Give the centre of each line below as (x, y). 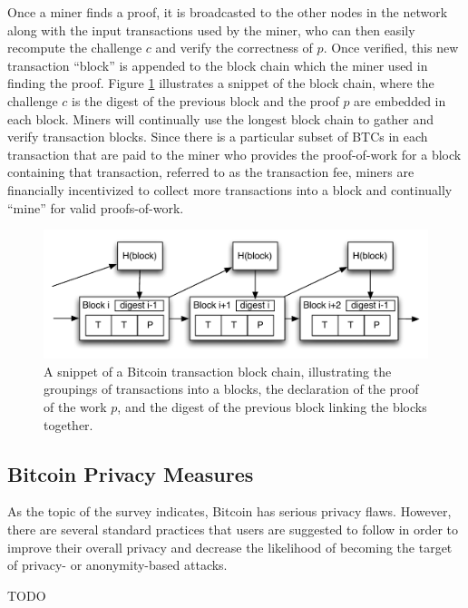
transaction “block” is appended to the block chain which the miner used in (218, 65)
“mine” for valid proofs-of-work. (96, 207)
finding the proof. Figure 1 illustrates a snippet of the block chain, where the (221, 83)
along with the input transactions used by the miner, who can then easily (211, 29)
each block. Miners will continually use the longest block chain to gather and (221, 118)
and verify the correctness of (234, 48)
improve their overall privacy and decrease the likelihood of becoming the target (230, 547)
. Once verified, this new (391, 48)
